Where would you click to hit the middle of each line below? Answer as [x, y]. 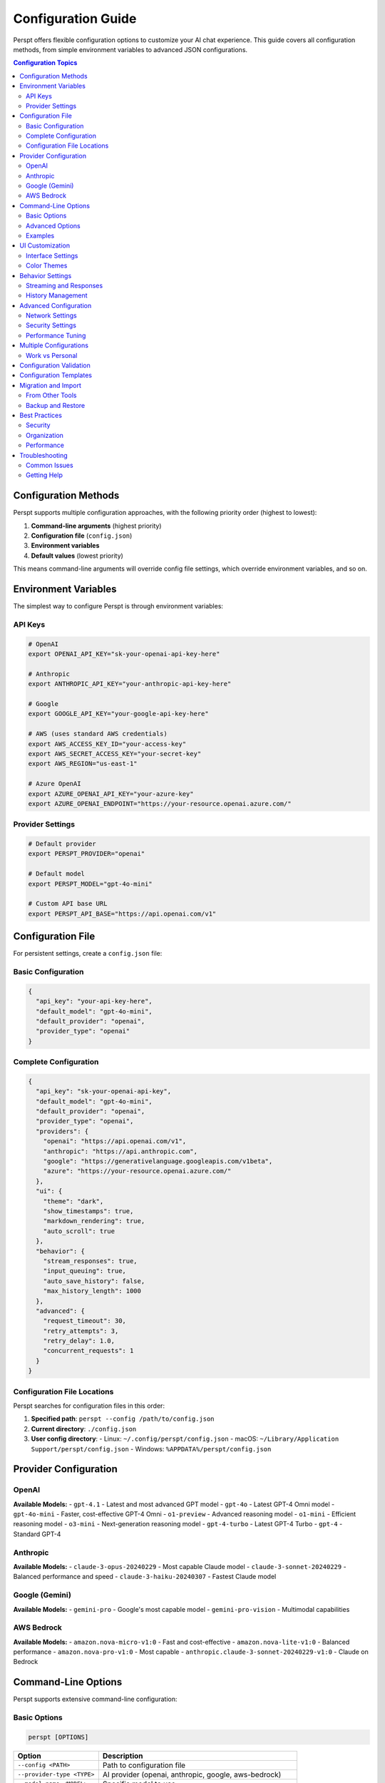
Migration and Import [51, 385]
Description [123, 1756]
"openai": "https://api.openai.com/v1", [115, 1141]
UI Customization [45, 245]
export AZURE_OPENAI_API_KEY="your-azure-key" [111, 794]
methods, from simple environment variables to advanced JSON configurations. [130, 49]
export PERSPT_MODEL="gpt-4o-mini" [90, 884]
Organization [45, 435]
